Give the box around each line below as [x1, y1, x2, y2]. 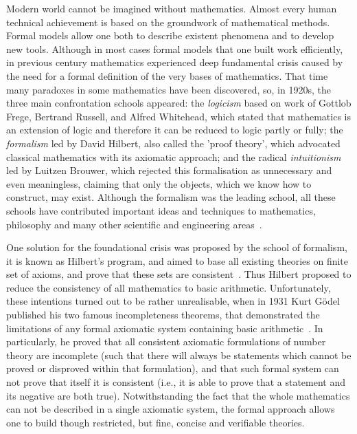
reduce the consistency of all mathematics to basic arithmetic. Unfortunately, [6, 280, 331, 294]
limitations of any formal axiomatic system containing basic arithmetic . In [6, 321, 323, 335]
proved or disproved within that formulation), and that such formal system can [6, 361, 339, 376]
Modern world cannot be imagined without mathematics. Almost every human [6, 1, 337, 15]
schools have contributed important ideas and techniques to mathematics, [6, 203, 316, 217]
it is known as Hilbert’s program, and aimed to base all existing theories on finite [6, 253, 349, 268]
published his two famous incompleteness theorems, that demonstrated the [6, 307, 320, 322]
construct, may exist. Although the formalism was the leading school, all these [6, 190, 336, 204]
